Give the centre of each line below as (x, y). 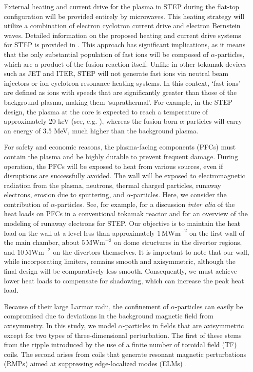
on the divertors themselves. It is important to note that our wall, (151, 251)
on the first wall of (217, 232)
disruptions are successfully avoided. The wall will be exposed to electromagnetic (125, 176)
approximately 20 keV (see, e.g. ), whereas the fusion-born (91, 121)
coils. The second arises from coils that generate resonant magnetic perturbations (125, 354)
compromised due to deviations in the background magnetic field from (109, 316)
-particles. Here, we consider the (179, 195)
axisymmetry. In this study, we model (60, 325)
